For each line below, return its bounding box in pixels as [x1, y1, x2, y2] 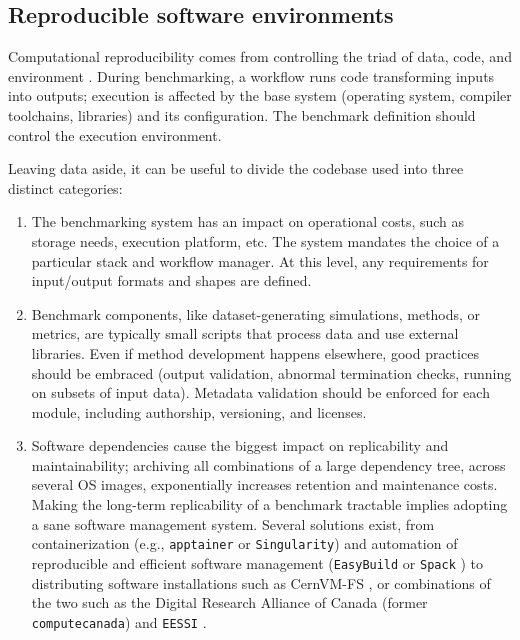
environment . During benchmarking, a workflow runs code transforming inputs [8, 65, 495, 86]
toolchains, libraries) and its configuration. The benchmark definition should [8, 104, 476, 125]
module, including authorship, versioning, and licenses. [31, 401, 367, 422]
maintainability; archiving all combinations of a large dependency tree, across [31, 454, 506, 475]
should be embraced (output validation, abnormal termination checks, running [31, 362, 512, 383]
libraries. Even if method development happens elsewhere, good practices [31, 342, 479, 363]
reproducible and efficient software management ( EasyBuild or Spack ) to [31, 552, 484, 573]
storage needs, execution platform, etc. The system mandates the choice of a [31, 230, 500, 251]
